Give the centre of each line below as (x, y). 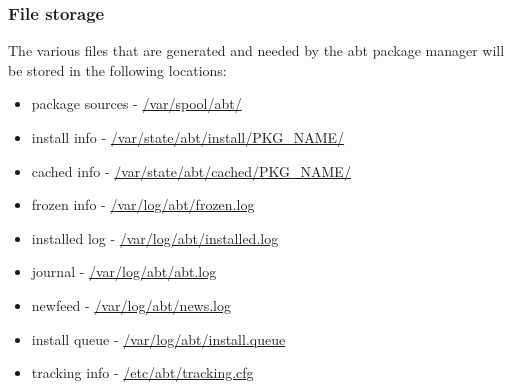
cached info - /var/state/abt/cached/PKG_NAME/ (191, 170)
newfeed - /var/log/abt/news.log (131, 304)
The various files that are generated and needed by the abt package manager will (256, 50)
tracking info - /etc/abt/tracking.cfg (142, 372)
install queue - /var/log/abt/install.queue (158, 338)
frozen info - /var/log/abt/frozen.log (143, 204)
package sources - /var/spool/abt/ (136, 103)
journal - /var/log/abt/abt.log (124, 271)
